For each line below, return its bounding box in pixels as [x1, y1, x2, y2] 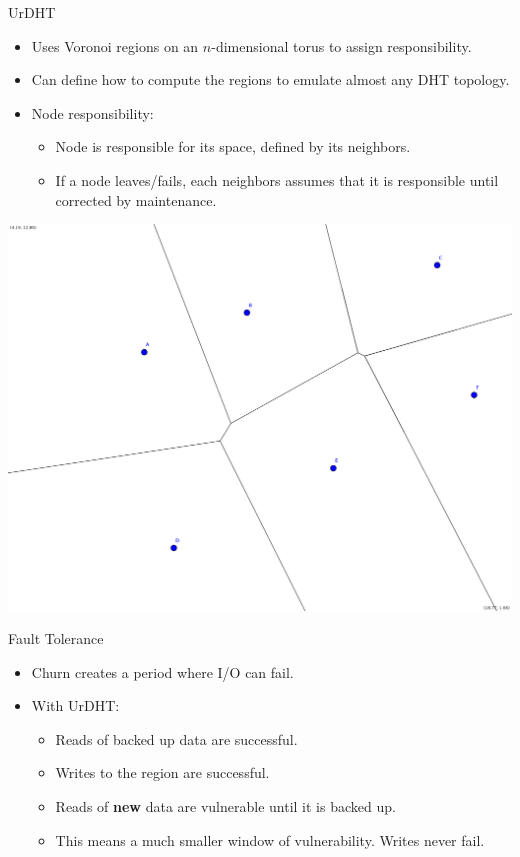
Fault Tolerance [8, 628, 104, 649]
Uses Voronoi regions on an [31, 35, 199, 56]
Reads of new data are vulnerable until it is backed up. [55, 796, 396, 817]
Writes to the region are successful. [55, 762, 270, 783]
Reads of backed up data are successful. [55, 728, 298, 749]
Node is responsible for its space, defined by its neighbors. [55, 136, 411, 157]
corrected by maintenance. [55, 189, 217, 210]
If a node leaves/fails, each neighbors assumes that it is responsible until [55, 169, 499, 190]
